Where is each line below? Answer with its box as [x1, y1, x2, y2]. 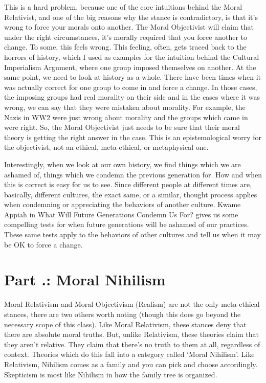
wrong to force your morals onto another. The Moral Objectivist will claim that [4, 21, 254, 32]
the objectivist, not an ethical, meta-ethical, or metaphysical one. [4, 142, 209, 152]
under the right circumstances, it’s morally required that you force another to [4, 31, 248, 42]
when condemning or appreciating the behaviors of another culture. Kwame [4, 199, 241, 210]
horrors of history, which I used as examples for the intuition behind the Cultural [4, 51, 259, 62]
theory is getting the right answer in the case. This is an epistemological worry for [4, 131, 262, 142]
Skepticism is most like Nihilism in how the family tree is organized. [4, 369, 217, 379]
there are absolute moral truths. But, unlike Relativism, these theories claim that [4, 329, 259, 340]
